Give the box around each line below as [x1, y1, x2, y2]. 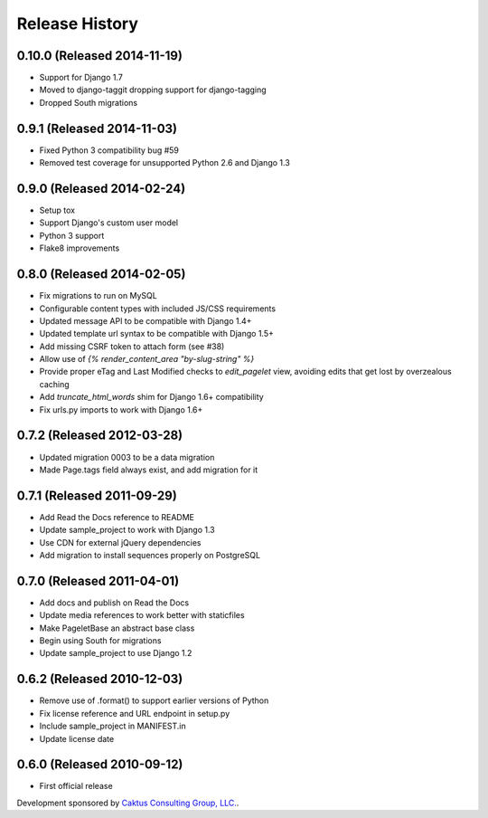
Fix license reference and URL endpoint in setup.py [39, 708, 230, 718]
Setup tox [39, 204, 76, 216]
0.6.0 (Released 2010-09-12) [16, 756, 183, 773]
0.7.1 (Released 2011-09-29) [16, 488, 178, 503]
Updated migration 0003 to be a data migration [39, 452, 215, 462]
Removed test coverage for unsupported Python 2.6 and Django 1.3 [39, 157, 291, 168]
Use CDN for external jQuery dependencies [39, 537, 202, 547]
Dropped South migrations [39, 97, 138, 108]
